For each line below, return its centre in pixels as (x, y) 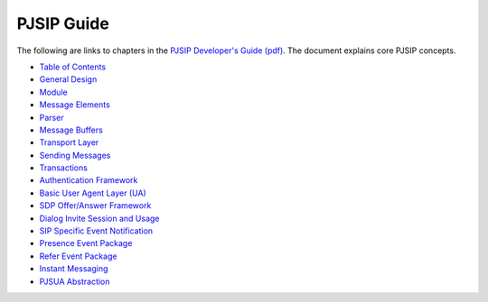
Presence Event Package (86, 243)
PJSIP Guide (63, 23)
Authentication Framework (89, 180)
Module (53, 92)
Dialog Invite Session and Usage (99, 218)
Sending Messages (75, 155)
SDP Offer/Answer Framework (95, 206)
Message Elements (75, 105)
